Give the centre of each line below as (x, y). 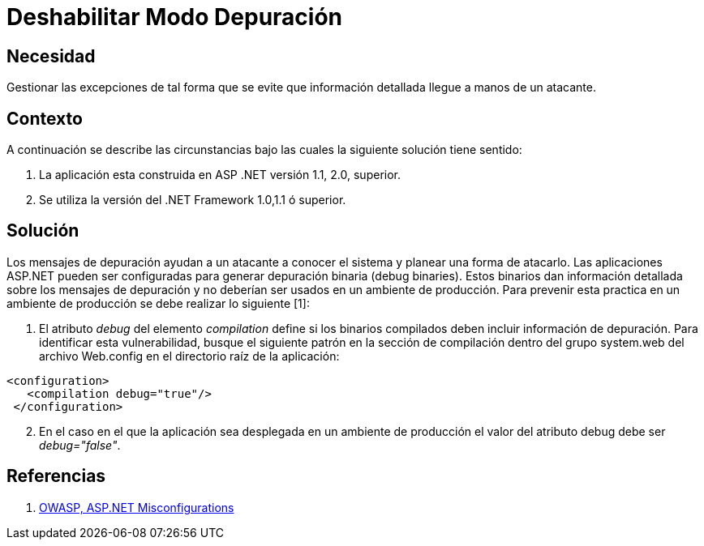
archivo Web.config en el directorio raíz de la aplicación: (189, 356)
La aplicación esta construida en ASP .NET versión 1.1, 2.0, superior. (220, 175)
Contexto (45, 118)
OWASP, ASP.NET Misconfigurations (137, 507)
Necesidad (51, 56)
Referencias (56, 476)
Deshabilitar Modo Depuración (174, 17)
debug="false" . (80, 445)
